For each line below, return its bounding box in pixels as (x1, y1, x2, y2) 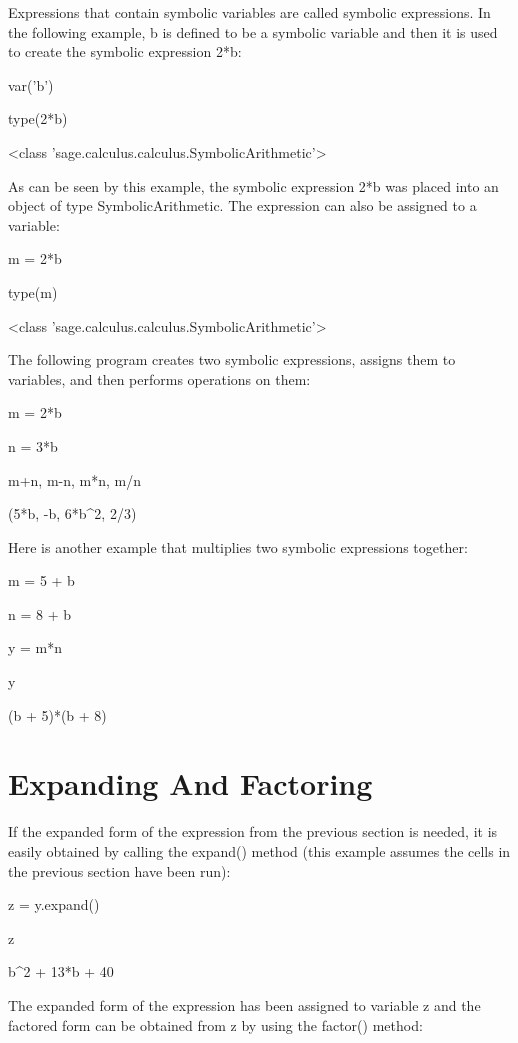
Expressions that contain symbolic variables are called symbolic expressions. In (8, 2, 491, 22)
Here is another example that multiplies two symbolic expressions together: (8, 536, 468, 557)
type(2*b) (8, 108, 68, 129)
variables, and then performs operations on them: (8, 368, 311, 389)
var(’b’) (8, 74, 54, 95)
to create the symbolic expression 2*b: (8, 41, 242, 62)
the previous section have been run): (8, 860, 231, 881)
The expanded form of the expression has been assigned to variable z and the (8, 994, 481, 1015)
